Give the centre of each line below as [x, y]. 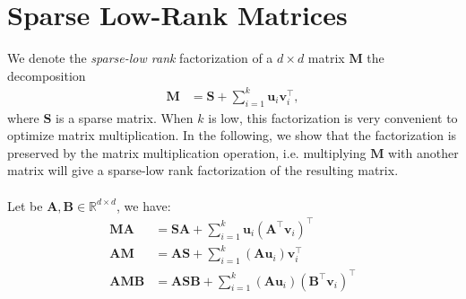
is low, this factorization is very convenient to [333, 117]
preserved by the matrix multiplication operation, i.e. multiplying [187, 152]
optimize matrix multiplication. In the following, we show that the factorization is [232, 135]
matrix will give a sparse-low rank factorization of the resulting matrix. [203, 170]
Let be [25, 205]
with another [423, 152]
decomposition [47, 75]
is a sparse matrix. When [125, 117]
